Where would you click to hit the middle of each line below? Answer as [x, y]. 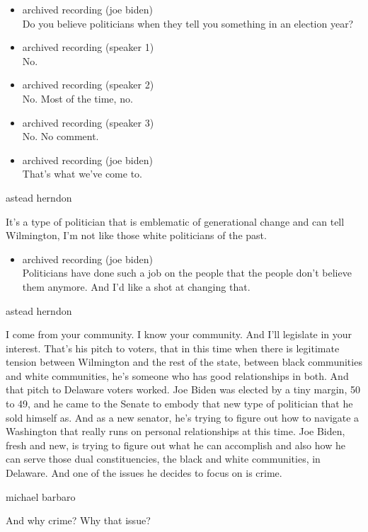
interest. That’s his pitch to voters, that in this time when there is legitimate [173, 348]
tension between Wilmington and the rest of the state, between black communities [184, 362]
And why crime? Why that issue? [78, 520]
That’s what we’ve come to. [82, 174]
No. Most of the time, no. [77, 98]
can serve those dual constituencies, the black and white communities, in [163, 459]
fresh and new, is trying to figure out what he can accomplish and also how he [176, 445]
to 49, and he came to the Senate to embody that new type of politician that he [179, 404]
